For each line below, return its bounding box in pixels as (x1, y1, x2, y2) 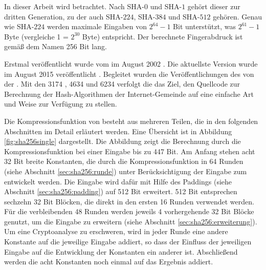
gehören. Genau (213, 11, 262, 22)
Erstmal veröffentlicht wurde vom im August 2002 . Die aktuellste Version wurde (4, 58, 258, 69)
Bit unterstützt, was (173, 21, 236, 32)
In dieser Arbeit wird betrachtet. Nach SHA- (4, 1, 145, 11)
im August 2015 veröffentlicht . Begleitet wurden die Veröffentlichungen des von (4, 68, 254, 79)
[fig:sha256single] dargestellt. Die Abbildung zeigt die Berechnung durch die (4, 136, 241, 147)
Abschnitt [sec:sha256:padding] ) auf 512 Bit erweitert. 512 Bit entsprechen (4, 186, 237, 197)
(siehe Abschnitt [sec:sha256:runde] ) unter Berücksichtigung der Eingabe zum (4, 165, 247, 176)
